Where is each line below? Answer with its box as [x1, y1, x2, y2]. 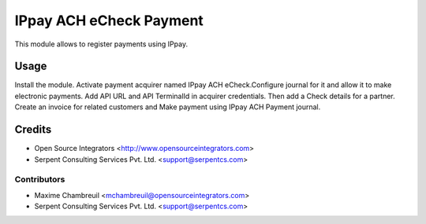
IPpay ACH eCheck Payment [14, 12, 204, 29]
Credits [14, 123, 52, 137]
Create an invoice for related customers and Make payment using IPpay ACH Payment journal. [14, 102, 321, 112]
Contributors [14, 174, 65, 185]
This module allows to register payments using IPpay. [14, 39, 189, 49]
